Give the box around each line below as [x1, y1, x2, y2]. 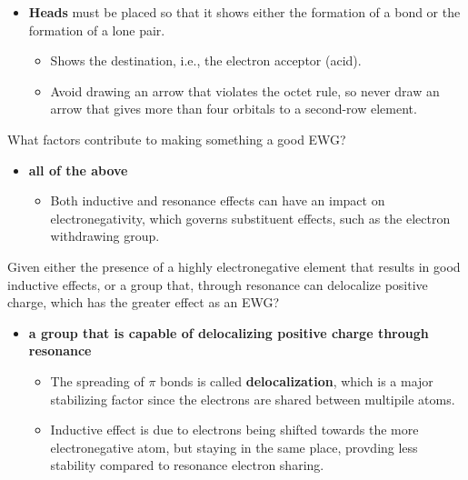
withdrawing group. [50, 226, 160, 245]
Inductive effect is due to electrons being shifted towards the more [50, 420, 419, 439]
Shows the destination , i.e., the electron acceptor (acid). [50, 51, 362, 70]
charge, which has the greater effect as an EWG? [7, 293, 280, 312]
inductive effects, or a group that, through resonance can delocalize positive [7, 275, 428, 294]
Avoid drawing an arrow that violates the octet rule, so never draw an [50, 81, 440, 100]
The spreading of [50, 371, 144, 390]
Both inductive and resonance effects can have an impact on [50, 191, 385, 210]
